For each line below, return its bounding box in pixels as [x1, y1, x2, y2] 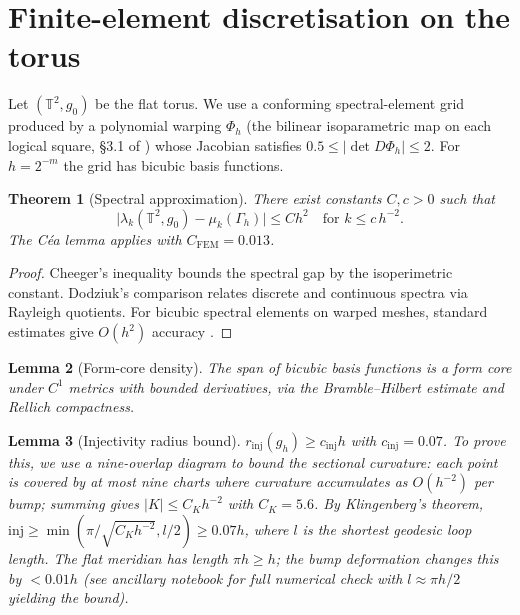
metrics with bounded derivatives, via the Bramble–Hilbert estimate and [68, 376, 504, 397]
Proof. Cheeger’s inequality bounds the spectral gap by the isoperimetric [8, 262, 453, 283]
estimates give [8, 321, 94, 342]
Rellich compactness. [8, 396, 135, 417]
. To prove [442, 429, 506, 450]
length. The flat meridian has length [8, 548, 228, 569]
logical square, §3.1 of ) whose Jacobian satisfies [8, 134, 302, 155]
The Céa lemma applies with [8, 228, 182, 249]
